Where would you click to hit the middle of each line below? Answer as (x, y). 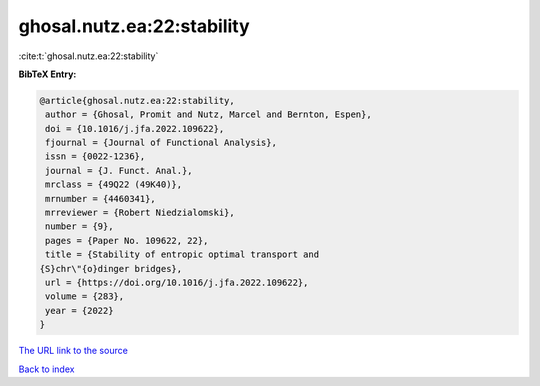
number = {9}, (79, 226)
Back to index (46, 369)
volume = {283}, (85, 296)
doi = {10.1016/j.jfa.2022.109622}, (135, 128)
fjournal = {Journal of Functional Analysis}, (161, 143)
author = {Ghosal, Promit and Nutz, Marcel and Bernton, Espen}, (208, 114)
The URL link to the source (73, 351)
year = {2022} (79, 310)
